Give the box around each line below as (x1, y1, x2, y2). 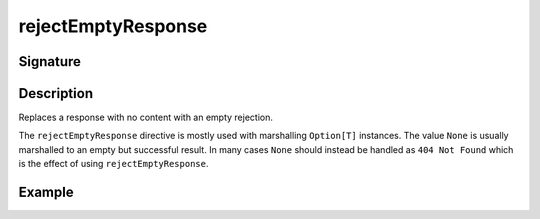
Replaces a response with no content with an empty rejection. (18, 111, 274, 124)
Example (18, 184, 74, 201)
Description (18, 85, 94, 102)
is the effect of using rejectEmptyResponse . (18, 158, 209, 170)
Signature (18, 53, 82, 70)
